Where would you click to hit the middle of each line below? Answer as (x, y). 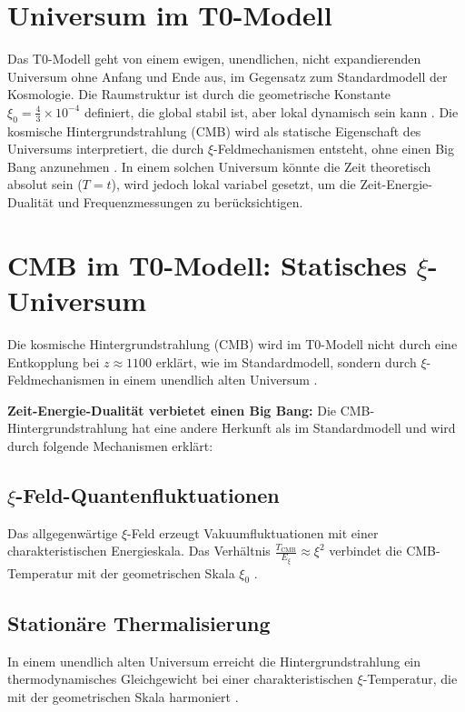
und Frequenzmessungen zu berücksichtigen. (180, 202)
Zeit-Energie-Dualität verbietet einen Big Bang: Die (172, 410)
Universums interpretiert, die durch (106, 149)
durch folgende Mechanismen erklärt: (110, 445)
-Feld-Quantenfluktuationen (148, 494)
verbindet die (366, 551)
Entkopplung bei (54, 361)
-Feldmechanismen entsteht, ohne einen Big (334, 149)
